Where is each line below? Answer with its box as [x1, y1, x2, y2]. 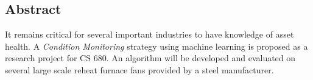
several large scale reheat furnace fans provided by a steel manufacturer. [5, 63, 274, 76]
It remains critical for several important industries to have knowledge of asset [5, 28, 294, 41]
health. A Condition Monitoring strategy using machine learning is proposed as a [5, 39, 308, 52]
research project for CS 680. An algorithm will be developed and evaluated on [5, 52, 296, 64]
